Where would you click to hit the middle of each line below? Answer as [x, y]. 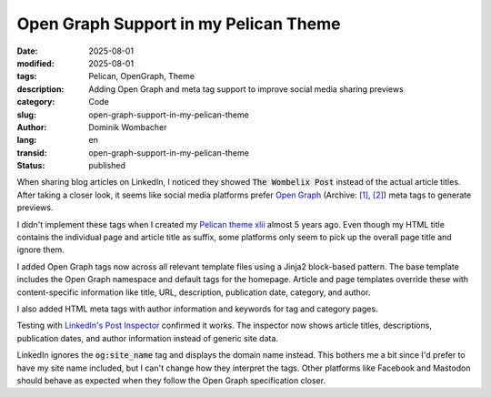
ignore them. [41, 249]
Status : [31, 166]
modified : [35, 63]
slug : [26, 115]
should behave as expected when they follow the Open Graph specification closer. [171, 380]
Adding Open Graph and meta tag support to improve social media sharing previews [246, 89]
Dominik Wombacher [128, 127]
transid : [32, 153]
